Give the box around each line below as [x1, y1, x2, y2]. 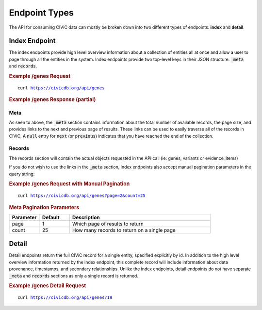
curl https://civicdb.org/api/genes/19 [17, 295, 113, 300]
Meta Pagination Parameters [9, 204, 80, 211]
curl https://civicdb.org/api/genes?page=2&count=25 [17, 193, 146, 198]
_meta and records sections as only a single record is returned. [9, 273, 138, 278]
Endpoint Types [9, 7, 74, 18]
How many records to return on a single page [72, 227, 176, 233]
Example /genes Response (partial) [9, 96, 96, 103]
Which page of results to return [72, 220, 144, 227]
